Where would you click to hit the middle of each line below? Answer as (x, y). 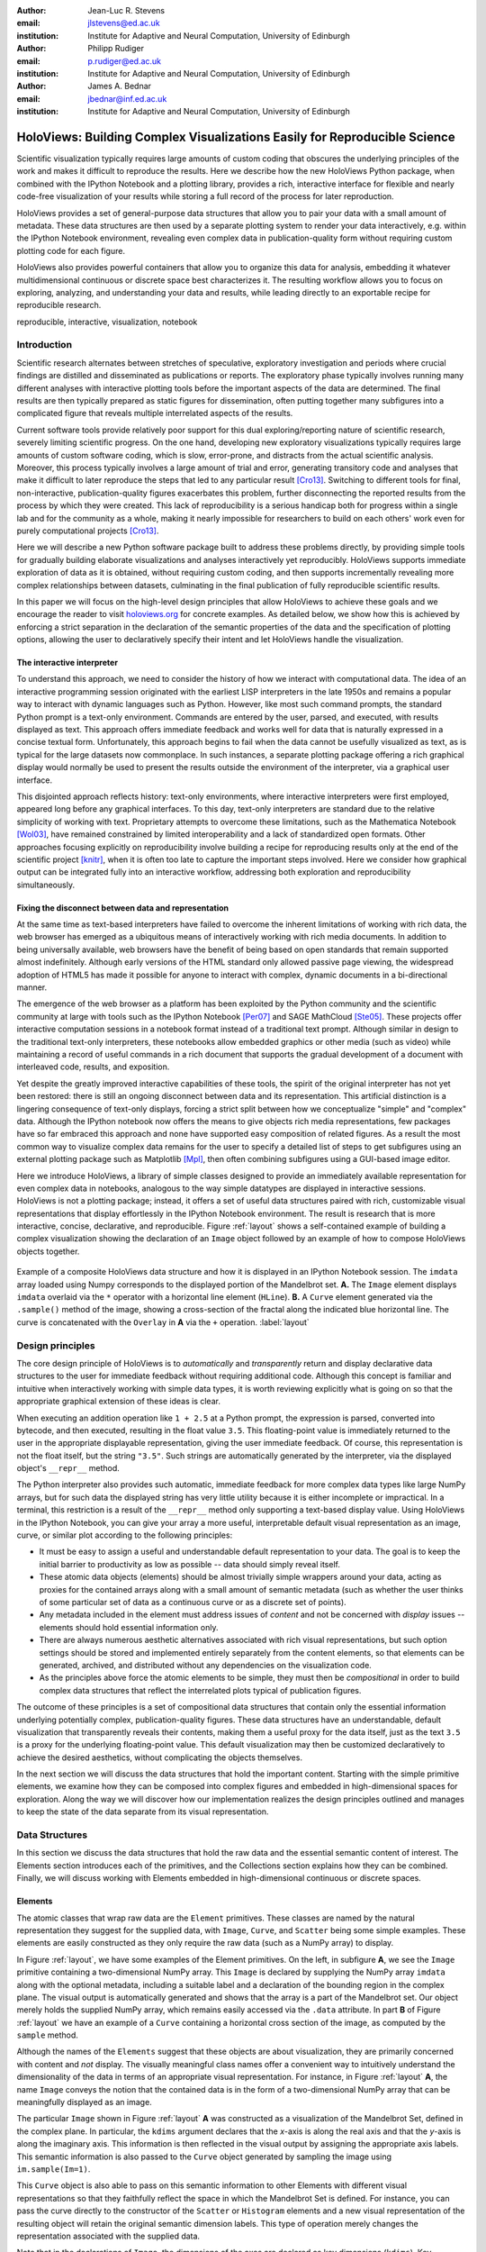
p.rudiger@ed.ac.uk (125, 61)
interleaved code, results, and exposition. (93, 1067)
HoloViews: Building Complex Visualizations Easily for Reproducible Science (236, 136)
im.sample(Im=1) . (54, 2169)
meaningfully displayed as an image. (84, 2102)
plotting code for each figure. (71, 250)
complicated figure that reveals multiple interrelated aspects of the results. (155, 413)
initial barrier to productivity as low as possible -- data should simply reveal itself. (190, 1564)
